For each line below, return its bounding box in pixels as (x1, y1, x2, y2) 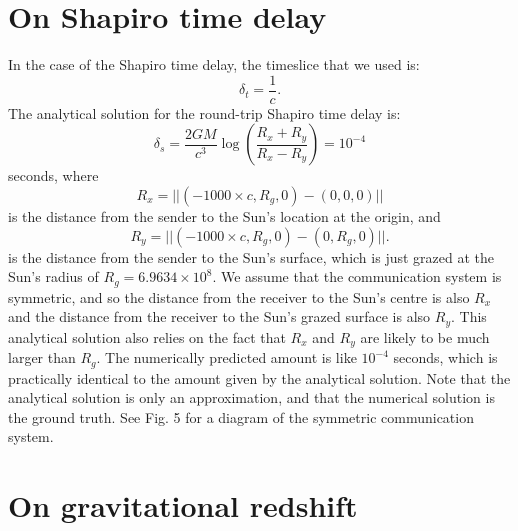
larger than (8, 347, 76, 368)
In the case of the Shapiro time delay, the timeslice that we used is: (8, 54, 420, 75)
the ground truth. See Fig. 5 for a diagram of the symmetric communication (8, 406, 474, 427)
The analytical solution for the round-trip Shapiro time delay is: (8, 102, 401, 123)
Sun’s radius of (8, 266, 99, 287)
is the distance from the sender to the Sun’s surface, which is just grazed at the (8, 246, 494, 267)
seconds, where (8, 165, 99, 186)
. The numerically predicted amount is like (96, 347, 357, 368)
